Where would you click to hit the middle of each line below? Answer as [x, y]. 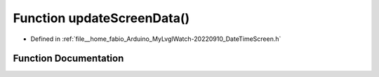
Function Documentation [68, 59]
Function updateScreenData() [101, 18]
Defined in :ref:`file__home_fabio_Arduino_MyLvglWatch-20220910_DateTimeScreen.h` [156, 39]
